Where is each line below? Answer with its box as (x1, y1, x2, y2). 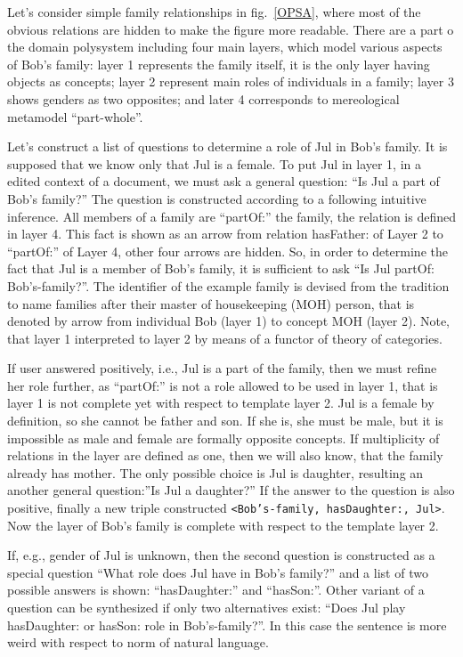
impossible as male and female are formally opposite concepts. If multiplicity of (7, 428, 440, 447)
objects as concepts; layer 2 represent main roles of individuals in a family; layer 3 (7, 72, 454, 91)
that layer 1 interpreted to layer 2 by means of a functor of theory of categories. (7, 328, 443, 347)
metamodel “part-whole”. (7, 107, 143, 126)
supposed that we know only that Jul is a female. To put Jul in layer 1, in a (7, 154, 421, 173)
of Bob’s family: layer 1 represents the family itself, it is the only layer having (7, 54, 430, 73)
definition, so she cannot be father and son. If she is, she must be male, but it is (7, 411, 443, 430)
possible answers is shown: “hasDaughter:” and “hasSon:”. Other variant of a (7, 580, 425, 599)
